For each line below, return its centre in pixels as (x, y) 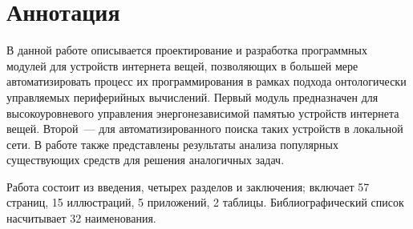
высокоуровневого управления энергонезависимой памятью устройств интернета (203, 112)
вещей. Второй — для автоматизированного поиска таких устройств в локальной (205, 129)
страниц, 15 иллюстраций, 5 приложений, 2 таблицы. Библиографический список (205, 202)
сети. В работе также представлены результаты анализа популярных (172, 144)
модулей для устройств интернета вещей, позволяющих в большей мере (182, 65)
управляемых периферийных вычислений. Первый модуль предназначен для (192, 96)
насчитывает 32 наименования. (81, 218)
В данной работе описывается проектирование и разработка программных (187, 50)
